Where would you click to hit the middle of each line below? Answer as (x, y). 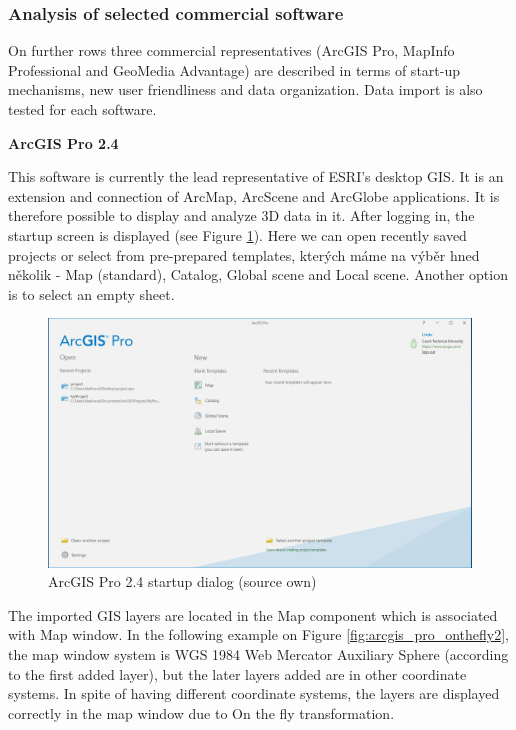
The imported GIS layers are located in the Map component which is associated (253, 614)
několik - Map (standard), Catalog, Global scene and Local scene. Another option (258, 274)
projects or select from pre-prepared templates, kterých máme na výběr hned (244, 254)
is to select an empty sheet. (91, 293)
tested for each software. (82, 109)
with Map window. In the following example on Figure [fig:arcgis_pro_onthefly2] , (258, 634)
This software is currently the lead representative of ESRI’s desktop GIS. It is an (256, 176)
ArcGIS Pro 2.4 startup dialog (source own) (182, 581)
